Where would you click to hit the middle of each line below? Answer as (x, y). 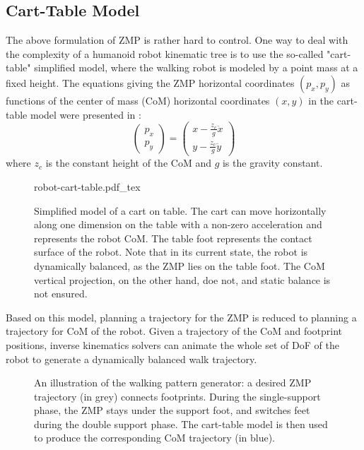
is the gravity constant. (272, 163)
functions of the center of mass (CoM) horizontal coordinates (138, 100)
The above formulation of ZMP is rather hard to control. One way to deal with (177, 40)
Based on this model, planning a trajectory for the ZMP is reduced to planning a (181, 317)
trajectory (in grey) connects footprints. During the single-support (177, 396)
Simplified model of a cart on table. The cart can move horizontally (180, 210)
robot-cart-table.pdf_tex (87, 186)
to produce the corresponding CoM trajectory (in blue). (154, 438)
